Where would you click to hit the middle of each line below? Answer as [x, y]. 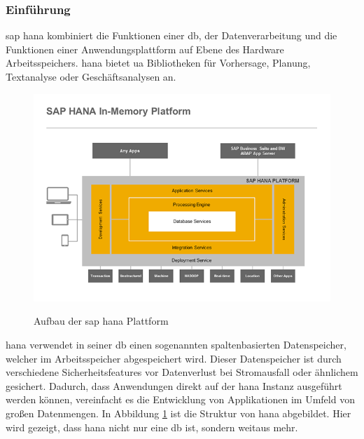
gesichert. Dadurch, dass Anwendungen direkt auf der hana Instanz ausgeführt [174, 385]
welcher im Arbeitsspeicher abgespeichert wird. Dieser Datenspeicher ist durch [174, 358]
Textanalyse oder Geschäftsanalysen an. [91, 76]
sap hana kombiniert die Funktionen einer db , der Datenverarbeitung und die [171, 35]
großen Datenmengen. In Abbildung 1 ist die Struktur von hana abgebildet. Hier [178, 413]
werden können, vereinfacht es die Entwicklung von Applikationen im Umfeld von [180, 399]
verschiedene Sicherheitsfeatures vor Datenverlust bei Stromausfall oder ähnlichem [182, 372]
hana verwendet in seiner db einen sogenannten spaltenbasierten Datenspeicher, [176, 344]
